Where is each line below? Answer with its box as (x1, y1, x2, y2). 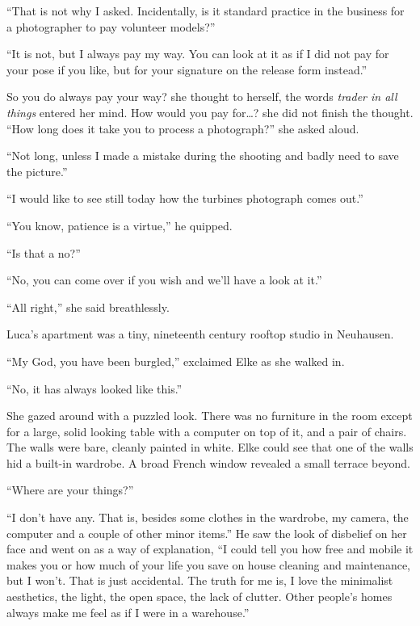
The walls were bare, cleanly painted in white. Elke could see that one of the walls (6, 439, 414, 456)
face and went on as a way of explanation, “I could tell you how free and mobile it (6, 540, 414, 557)
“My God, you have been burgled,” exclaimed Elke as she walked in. (6, 352, 345, 369)
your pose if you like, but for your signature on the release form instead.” (6, 61, 367, 78)
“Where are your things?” (6, 481, 134, 498)
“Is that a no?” (6, 244, 81, 261)
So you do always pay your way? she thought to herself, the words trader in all (6, 88, 397, 105)
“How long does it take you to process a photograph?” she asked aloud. (6, 120, 359, 137)
